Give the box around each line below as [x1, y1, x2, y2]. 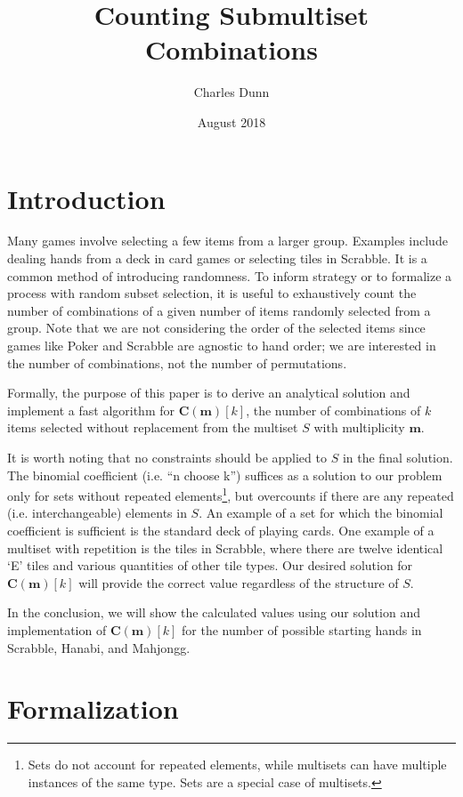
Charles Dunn [193, 83, 270, 101]
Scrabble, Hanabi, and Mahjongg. [7, 638, 191, 656]
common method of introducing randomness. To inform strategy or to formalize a [7, 266, 452, 285]
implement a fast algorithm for [7, 400, 175, 419]
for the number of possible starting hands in [182, 620, 422, 639]
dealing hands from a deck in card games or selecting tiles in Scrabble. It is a [7, 249, 427, 268]
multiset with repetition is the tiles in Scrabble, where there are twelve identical [7, 538, 443, 557]
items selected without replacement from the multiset [7, 418, 298, 437]
